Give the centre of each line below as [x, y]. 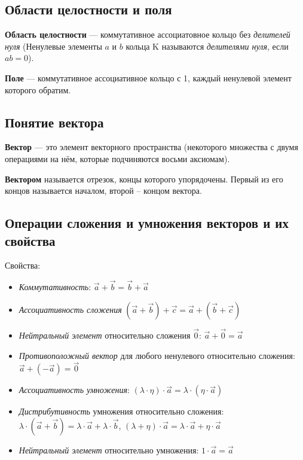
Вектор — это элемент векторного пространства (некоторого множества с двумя [151, 147]
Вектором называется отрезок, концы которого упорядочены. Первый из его [144, 179]
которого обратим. [38, 89]
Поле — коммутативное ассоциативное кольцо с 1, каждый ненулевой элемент [148, 77]
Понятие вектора [54, 122]
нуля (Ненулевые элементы [53, 46]
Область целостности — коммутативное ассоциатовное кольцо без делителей [148, 34]
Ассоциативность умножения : [74, 390]
